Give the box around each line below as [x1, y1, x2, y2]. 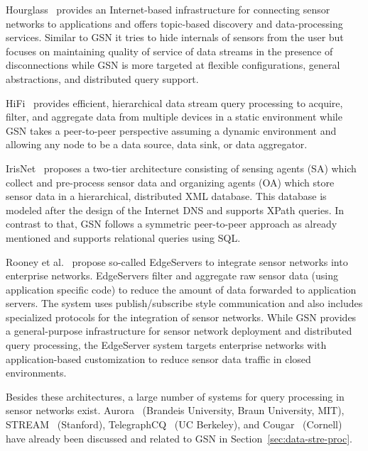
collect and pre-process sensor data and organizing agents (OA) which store [6, 174, 335, 189]
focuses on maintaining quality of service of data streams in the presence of [6, 43, 333, 58]
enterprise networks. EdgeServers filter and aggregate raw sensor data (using [6, 268, 339, 283]
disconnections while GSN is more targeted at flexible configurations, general [6, 57, 340, 72]
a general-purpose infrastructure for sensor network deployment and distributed [6, 323, 352, 338]
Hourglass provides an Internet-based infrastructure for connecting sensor [6, 2, 330, 16]
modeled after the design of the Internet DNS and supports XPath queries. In [6, 202, 345, 217]
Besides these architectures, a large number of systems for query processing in [6, 389, 345, 403]
